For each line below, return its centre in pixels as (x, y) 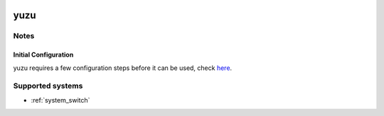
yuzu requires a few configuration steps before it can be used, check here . (123, 68)
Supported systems (48, 86)
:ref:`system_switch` (60, 100)
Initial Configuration (43, 55)
